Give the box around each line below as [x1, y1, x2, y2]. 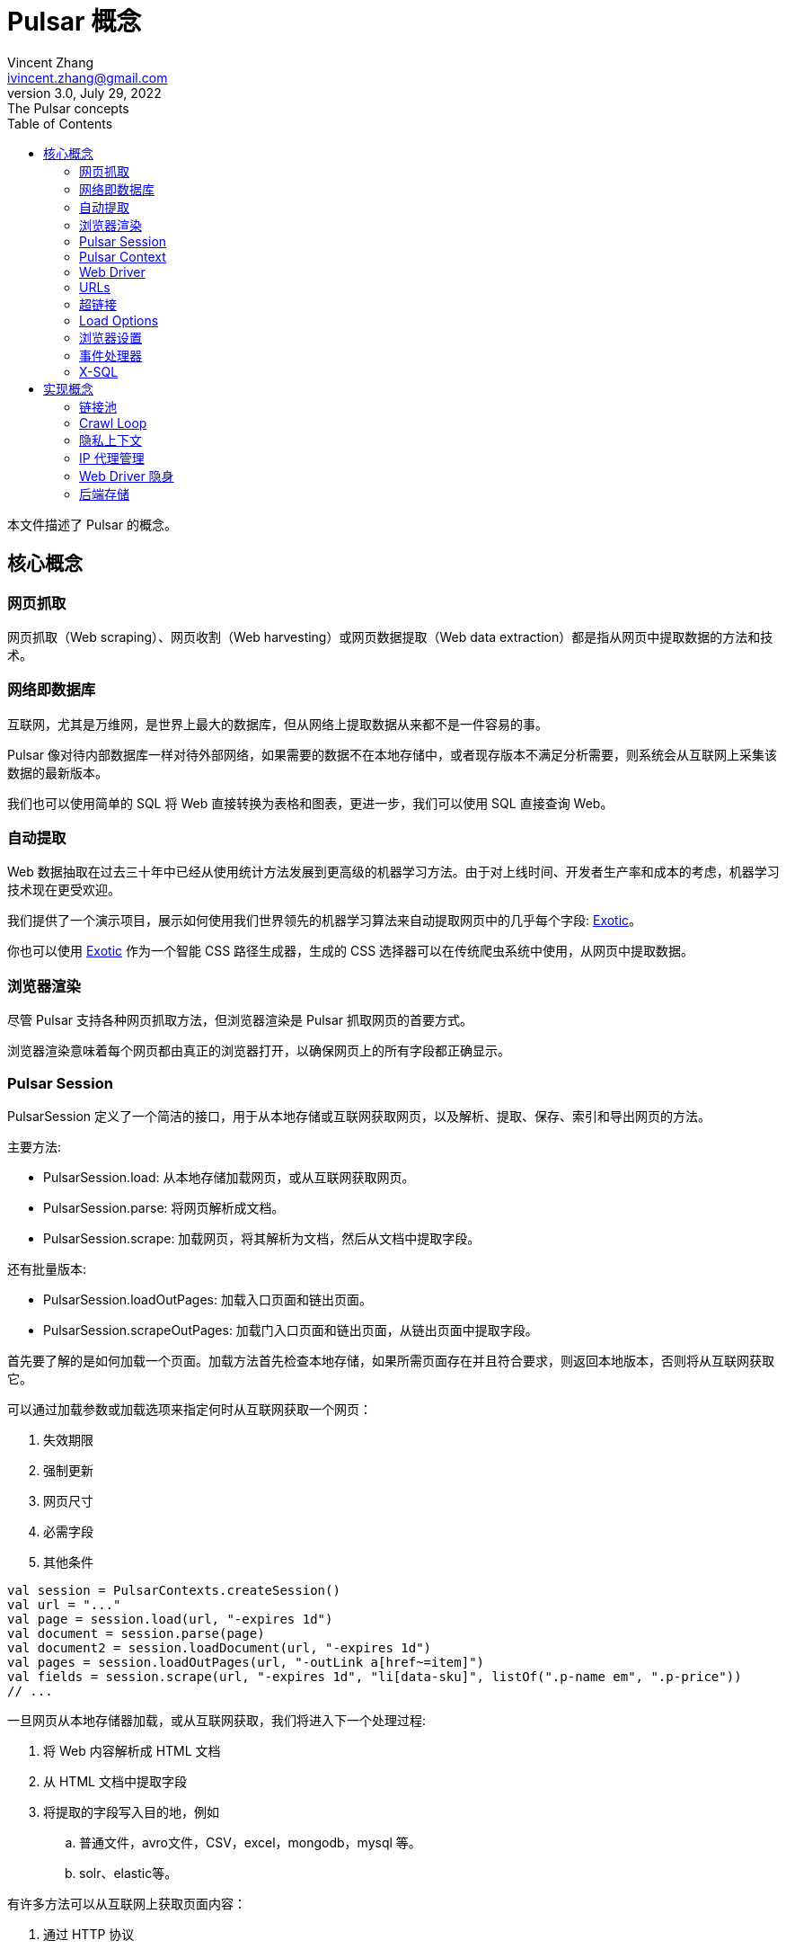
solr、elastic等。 [79, 1864, 178, 1881]
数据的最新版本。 [7, 764, 108, 780]
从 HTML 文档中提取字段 [43, 1773, 187, 1789]
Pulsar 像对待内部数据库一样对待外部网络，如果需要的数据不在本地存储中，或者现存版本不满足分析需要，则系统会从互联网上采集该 [7, 746, 778, 762]
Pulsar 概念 [7, 6, 142, 37]
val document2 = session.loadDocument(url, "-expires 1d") [7, 1640, 432, 1655]
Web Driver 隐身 [79, 467, 174, 484]
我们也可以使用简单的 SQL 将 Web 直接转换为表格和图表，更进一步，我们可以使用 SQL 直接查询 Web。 [7, 795, 614, 811]
